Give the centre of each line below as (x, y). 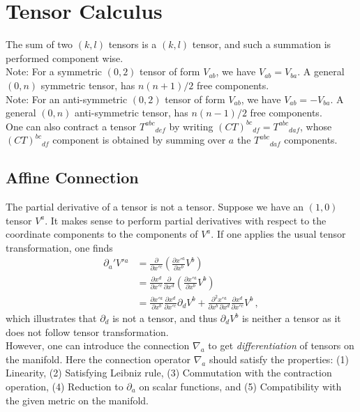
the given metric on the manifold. (77, 400)
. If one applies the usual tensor (278, 234)
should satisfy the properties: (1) (279, 359)
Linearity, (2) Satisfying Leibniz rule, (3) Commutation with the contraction (169, 373)
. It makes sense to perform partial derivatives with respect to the (186, 220)
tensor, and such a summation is (262, 44)
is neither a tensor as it (291, 318)
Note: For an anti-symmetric (67, 99)
